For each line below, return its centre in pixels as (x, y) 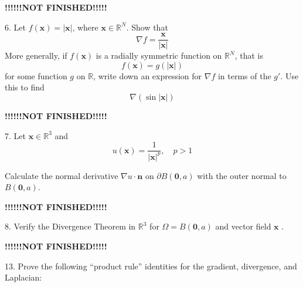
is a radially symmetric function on (159, 55)
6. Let (15, 27)
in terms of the (244, 75)
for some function (36, 75)
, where (85, 27)
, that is (249, 55)
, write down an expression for (148, 75)
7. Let (15, 135)
